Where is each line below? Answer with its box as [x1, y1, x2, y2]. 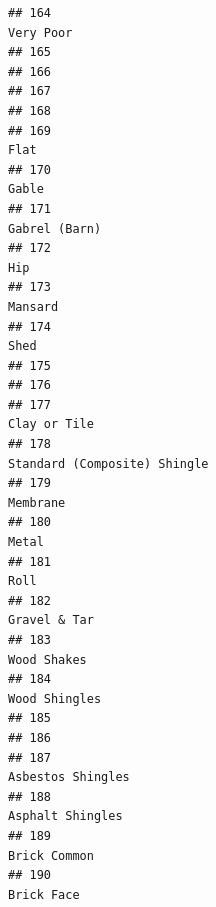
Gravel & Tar [8, 613, 94, 628]
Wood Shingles [8, 691, 102, 706]
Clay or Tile [8, 417, 94, 432]
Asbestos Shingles [8, 770, 130, 785]
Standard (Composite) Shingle [8, 456, 209, 471]
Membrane [8, 495, 66, 510]
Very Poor [8, 25, 73, 40]
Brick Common [8, 848, 94, 863]
